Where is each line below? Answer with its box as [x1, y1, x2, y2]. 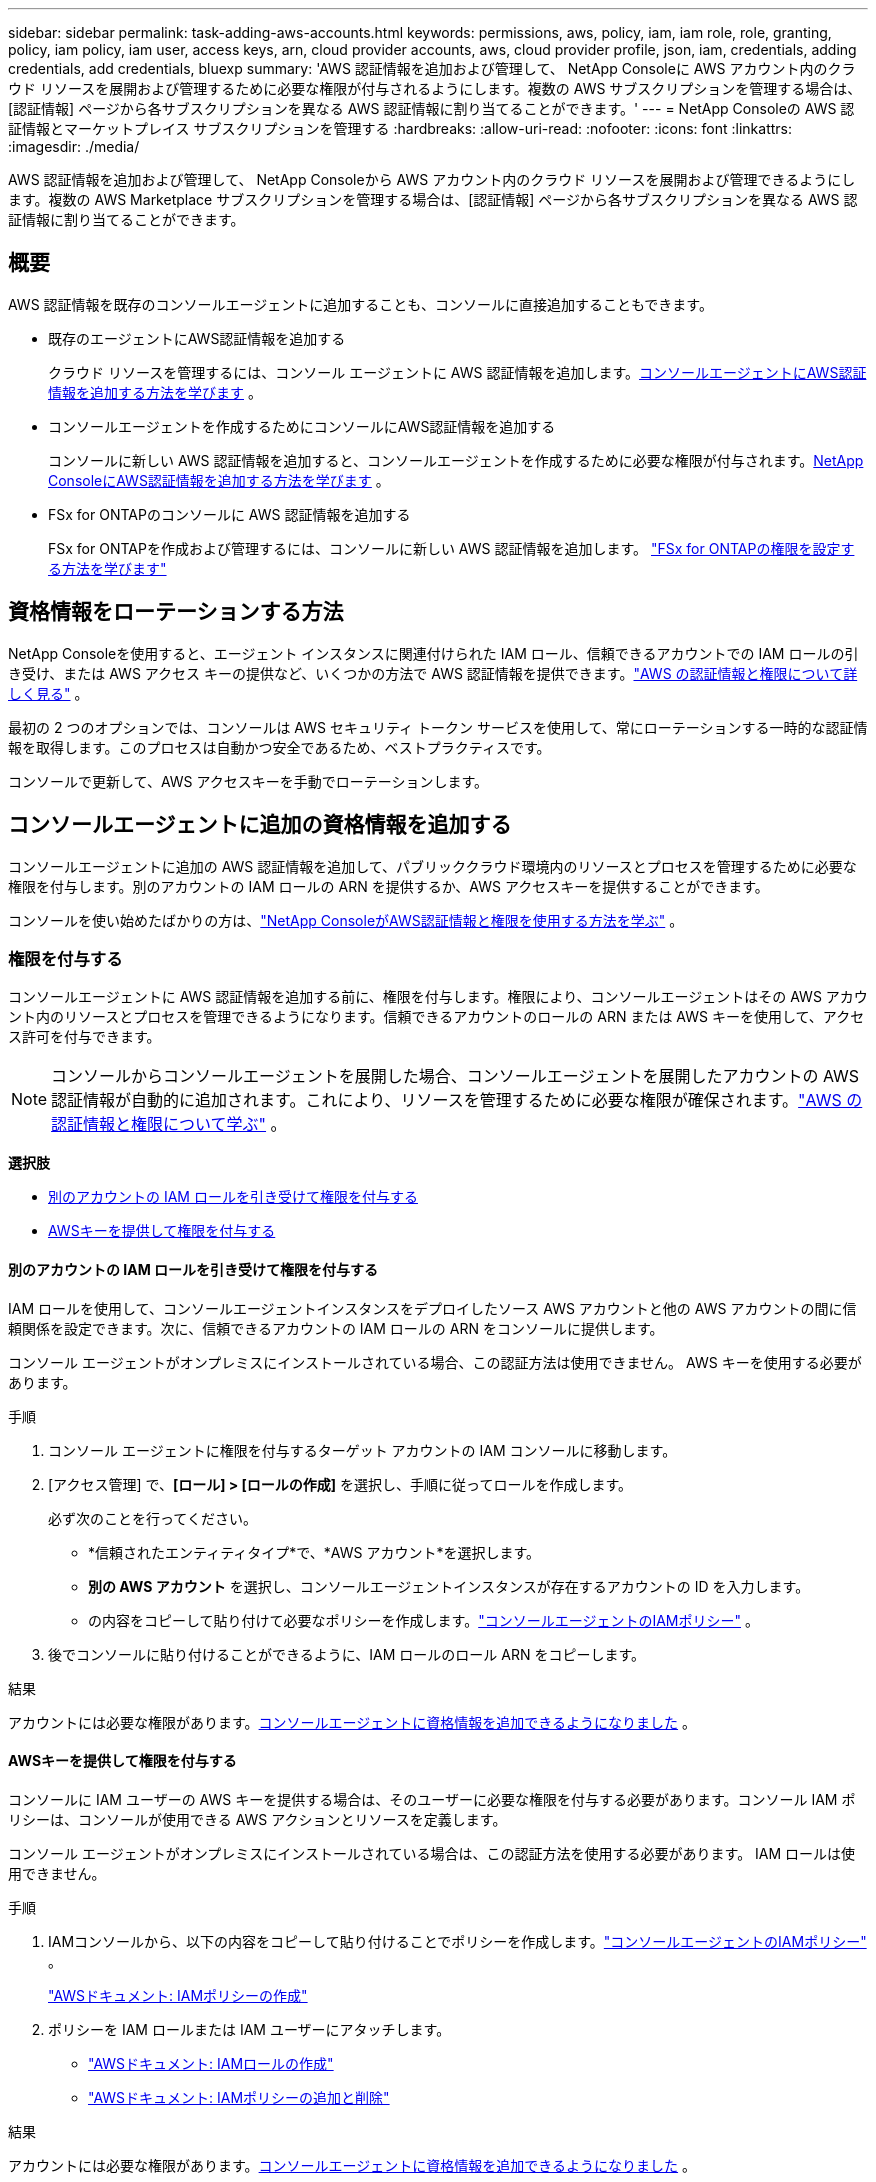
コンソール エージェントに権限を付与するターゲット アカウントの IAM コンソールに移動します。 [48, 1441, 677, 1459]
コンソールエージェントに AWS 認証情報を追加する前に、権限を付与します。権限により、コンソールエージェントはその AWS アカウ [8, 988, 868, 1006]
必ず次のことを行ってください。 [48, 1509, 257, 1527]
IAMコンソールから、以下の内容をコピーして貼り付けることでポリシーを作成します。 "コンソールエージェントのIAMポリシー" [48, 1932, 867, 1950]
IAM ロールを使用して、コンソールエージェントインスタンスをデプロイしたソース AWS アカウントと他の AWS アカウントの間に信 [8, 1299, 857, 1317]
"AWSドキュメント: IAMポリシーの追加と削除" [88, 2088, 390, 2106]
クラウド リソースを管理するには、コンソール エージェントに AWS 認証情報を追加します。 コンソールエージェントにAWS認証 [48, 363, 867, 381]
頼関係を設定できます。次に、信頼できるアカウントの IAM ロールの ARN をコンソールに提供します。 [8, 1319, 664, 1337]
